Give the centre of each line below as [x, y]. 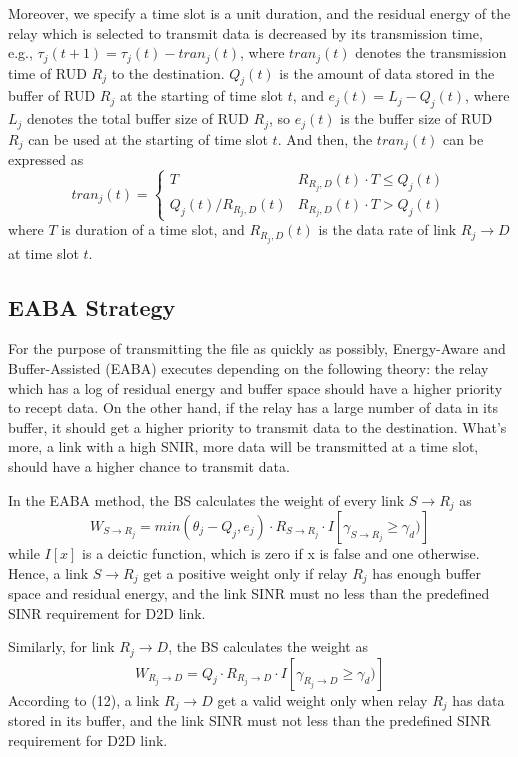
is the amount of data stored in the [387, 72]
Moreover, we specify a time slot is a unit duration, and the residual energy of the [259, 13]
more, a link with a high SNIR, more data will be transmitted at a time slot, [243, 446]
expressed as [46, 159]
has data [478, 699]
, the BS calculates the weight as [268, 646]
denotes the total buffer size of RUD [138, 118]
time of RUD [47, 72]
